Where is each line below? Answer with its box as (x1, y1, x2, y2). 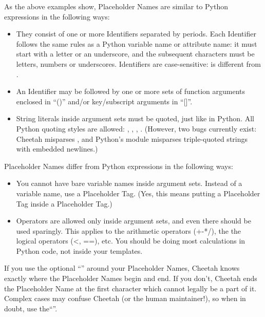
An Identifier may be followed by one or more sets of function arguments (16, 86, 245, 97)
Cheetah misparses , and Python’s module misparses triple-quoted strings (16, 133, 248, 144)
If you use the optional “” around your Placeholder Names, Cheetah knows (4, 263, 240, 273)
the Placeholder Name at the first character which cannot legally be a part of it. (4, 283, 257, 293)
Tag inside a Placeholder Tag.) (16, 198, 112, 209)
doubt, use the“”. (4, 303, 58, 313)
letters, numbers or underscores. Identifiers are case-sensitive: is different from (16, 58, 261, 69)
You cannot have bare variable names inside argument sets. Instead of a (16, 178, 242, 189)
